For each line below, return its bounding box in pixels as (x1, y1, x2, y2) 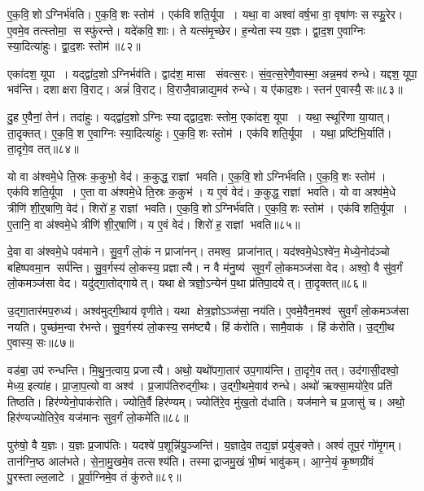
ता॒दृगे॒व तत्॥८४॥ (7, 140, 79, 157)
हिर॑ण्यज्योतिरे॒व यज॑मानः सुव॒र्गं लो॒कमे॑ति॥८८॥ (7, 409, 189, 426)
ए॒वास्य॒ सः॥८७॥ (7, 334, 74, 351)
